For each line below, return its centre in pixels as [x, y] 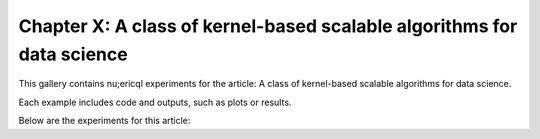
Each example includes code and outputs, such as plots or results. [155, 102]
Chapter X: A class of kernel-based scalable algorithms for [268, 26]
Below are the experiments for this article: [104, 121]
